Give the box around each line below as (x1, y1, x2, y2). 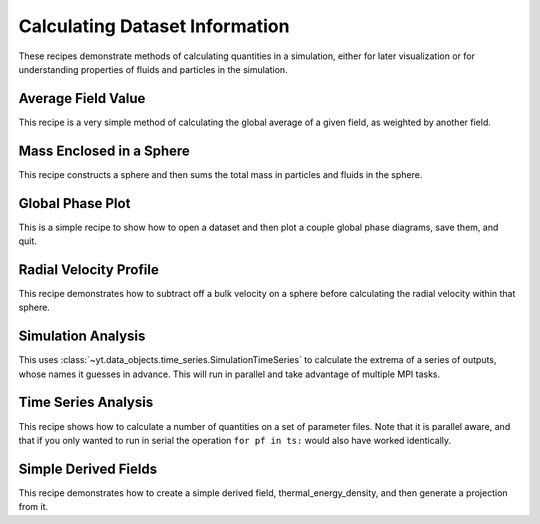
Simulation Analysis (18, 328, 146, 345)
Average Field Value (18, 90, 146, 107)
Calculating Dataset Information (18, 15, 290, 37)
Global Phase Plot (18, 195, 131, 212)
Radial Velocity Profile (18, 261, 159, 278)
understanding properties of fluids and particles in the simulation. (18, 63, 289, 75)
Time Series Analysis (18, 394, 154, 411)
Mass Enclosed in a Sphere (18, 142, 190, 159)
